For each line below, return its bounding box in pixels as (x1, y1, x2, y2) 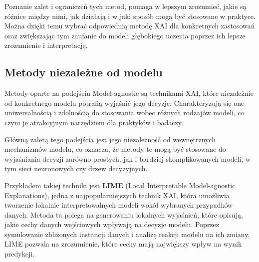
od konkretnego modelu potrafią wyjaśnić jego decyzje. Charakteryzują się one (4, 97, 245, 108)
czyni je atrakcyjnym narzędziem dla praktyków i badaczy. (4, 117, 183, 127)
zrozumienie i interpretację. (4, 40, 88, 50)
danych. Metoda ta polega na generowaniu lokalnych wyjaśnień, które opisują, (4, 209, 243, 220)
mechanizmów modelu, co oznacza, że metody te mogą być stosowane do (4, 144, 226, 154)
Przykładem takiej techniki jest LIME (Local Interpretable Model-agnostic (4, 180, 236, 190)
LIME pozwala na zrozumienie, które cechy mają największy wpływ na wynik (4, 239, 242, 249)
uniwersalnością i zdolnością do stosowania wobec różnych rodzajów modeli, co (4, 107, 245, 118)
